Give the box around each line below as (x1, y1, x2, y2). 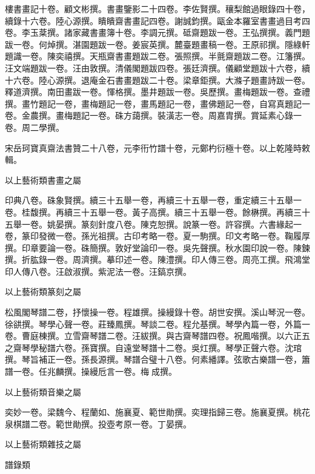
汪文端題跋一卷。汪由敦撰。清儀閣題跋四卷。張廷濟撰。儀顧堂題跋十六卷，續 (5, 61, 310, 74)
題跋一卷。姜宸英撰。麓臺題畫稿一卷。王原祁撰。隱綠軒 (89, 38, 310, 50)
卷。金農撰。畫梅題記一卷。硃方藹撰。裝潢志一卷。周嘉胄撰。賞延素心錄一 (5, 109, 302, 122)
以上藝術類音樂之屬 (5, 385, 81, 398)
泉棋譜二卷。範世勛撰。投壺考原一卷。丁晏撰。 (5, 417, 191, 430)
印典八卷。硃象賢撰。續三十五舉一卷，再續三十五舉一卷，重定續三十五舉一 (5, 194, 302, 206)
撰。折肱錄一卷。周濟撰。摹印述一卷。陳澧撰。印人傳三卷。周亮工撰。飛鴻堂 (5, 253, 310, 266)
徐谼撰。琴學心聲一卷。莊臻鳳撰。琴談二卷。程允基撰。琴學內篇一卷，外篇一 (5, 317, 310, 330)
